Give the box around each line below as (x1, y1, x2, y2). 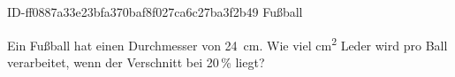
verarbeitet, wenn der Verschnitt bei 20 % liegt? (7, 52, 265, 71)
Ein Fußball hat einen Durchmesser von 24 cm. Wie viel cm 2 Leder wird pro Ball (7, 33, 448, 54)
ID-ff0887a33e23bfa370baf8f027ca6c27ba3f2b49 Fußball (7, 3, 303, 20)
